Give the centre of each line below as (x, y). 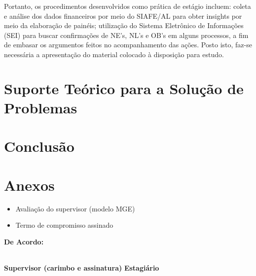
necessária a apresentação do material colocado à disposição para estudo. (114, 54)
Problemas (41, 107)
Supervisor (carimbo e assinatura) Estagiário (82, 268)
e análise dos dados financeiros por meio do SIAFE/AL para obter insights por (123, 16)
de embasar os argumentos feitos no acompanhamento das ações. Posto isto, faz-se (128, 45)
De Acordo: (24, 241)
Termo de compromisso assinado (64, 225)
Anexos (29, 185)
